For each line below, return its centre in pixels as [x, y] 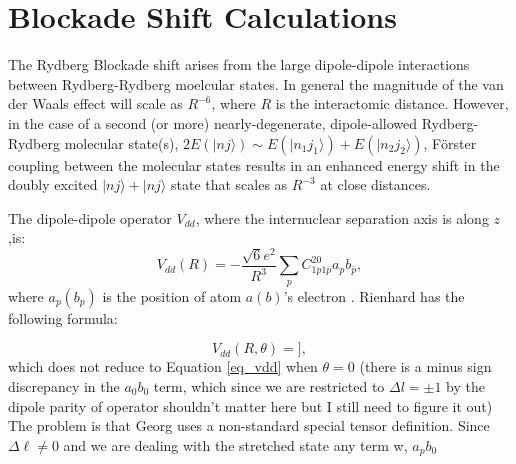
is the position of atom [172, 295]
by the [465, 386]
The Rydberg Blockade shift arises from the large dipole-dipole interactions [239, 64]
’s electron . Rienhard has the [374, 295]
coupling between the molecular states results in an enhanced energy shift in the [254, 164]
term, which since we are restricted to [269, 386]
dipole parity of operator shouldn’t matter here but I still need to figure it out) [250, 405]
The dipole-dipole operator [90, 217]
